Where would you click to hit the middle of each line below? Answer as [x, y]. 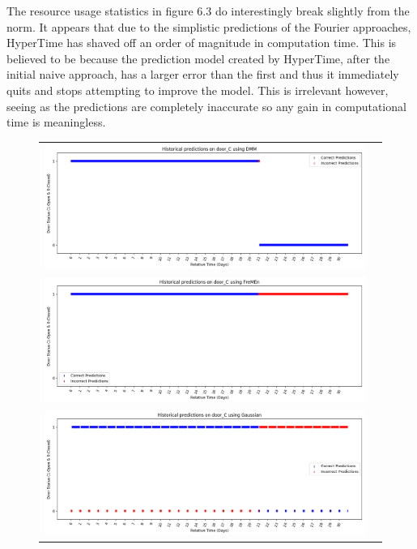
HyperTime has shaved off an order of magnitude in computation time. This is [202, 43]
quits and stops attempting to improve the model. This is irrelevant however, [198, 90]
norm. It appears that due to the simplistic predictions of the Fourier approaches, [209, 26]
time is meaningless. [56, 122]
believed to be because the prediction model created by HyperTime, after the [198, 58]
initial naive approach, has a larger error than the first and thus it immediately [203, 74]
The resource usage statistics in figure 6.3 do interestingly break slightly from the [208, 11]
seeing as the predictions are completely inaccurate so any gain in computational [206, 106]
